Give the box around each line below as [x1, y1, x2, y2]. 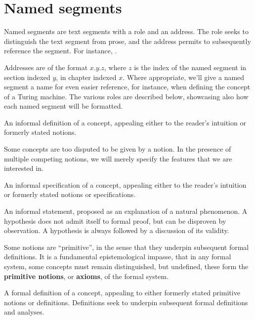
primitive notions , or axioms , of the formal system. [4, 271, 169, 281]
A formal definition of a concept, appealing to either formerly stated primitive [4, 287, 240, 298]
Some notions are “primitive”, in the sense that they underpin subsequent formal [4, 241, 249, 252]
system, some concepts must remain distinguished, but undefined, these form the [4, 261, 249, 271]
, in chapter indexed [56, 72, 117, 82]
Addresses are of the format [4, 62, 88, 72]
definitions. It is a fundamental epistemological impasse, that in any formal [4, 251, 231, 262]
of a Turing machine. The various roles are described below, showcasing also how [4, 91, 249, 101]
